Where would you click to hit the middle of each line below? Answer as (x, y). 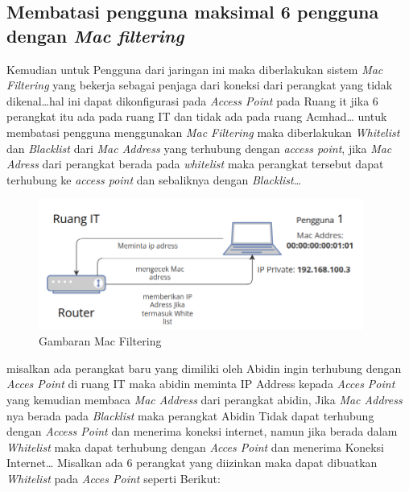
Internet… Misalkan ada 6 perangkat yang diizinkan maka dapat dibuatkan (192, 463)
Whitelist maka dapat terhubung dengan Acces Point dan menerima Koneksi (195, 447)
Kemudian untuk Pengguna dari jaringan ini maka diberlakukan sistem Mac (195, 69)
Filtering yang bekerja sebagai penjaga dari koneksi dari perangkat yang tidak (200, 85)
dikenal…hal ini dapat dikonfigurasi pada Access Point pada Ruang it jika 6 (192, 100)
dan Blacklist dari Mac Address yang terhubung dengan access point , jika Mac (199, 148)
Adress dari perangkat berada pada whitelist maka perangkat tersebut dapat (195, 164)
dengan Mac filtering (95, 35)
